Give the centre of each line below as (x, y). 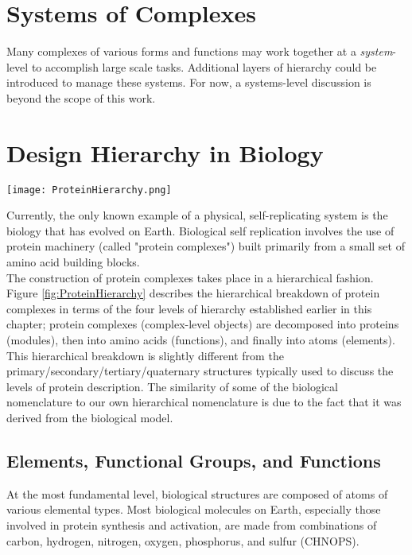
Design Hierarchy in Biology (165, 152)
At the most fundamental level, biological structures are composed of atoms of (197, 493)
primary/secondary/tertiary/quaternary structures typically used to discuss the (200, 371)
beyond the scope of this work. (81, 97)
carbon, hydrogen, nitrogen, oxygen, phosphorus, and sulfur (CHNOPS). (183, 540)
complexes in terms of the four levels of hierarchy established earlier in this (189, 308)
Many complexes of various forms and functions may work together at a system (200, 51)
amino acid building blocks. (73, 262)
